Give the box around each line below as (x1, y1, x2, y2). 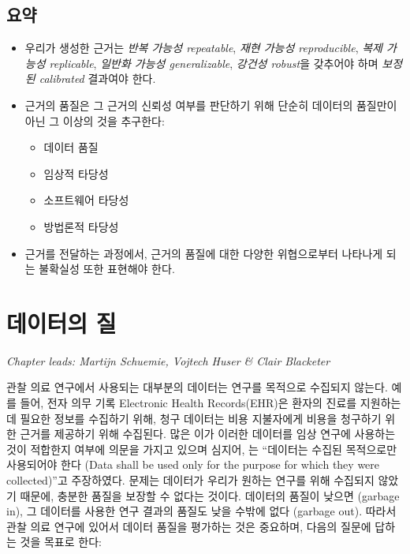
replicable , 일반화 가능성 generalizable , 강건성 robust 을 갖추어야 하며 (49, 54, 378, 71)
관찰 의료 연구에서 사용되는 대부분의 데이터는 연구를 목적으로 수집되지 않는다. (6, 379, 388, 395)
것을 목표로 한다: (20, 533, 102, 550)
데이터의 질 (6, 306, 117, 339)
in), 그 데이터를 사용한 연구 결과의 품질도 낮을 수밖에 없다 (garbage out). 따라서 (6, 503, 397, 519)
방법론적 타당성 (43, 218, 119, 234)
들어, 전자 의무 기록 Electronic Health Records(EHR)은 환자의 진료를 (20, 395, 357, 411)
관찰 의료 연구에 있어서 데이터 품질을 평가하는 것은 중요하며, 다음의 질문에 (6, 518, 371, 534)
